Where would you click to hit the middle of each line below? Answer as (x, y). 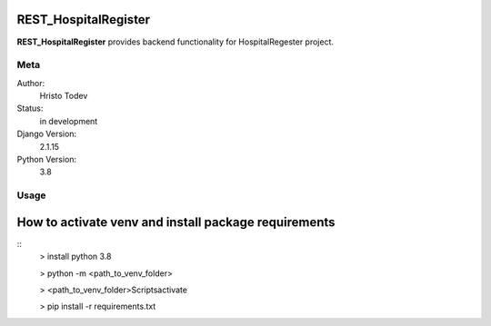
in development (69, 121)
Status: (30, 108)
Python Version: (47, 159)
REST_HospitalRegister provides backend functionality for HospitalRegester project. (175, 42)
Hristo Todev (64, 96)
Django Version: (47, 134)
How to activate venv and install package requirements (176, 222)
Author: (31, 83)
